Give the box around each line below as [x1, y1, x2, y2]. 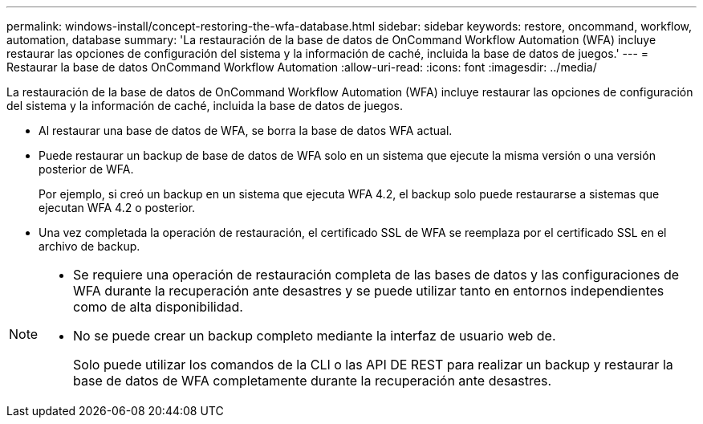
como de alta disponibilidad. [73, 299, 243, 315]
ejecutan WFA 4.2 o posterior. [39, 201, 196, 214]
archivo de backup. [39, 239, 140, 253]
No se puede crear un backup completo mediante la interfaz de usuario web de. [73, 328, 556, 344]
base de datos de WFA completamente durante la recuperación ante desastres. [73, 373, 552, 389]
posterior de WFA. [39, 162, 134, 176]
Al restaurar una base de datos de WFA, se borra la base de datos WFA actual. [39, 124, 453, 137]
